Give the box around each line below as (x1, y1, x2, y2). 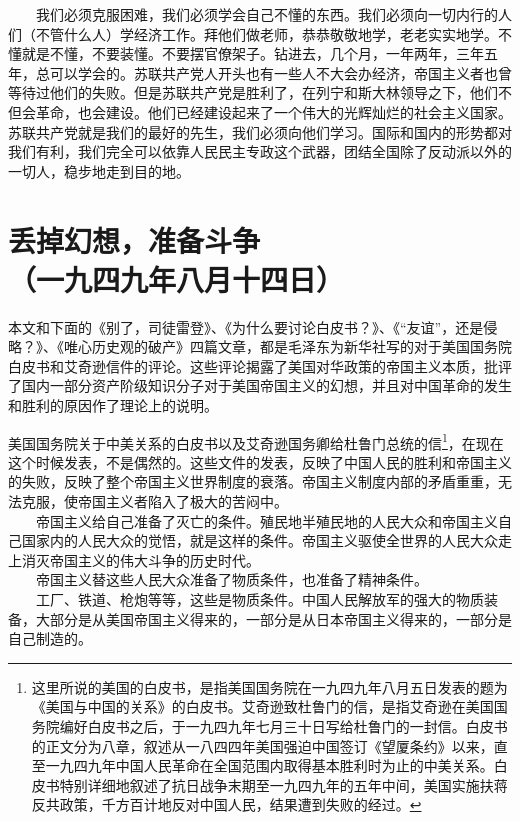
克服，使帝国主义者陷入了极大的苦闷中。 (21, 491, 288, 512)
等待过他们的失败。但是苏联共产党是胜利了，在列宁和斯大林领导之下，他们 (8, 82, 498, 103)
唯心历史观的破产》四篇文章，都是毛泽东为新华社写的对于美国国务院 (63, 336, 512, 357)
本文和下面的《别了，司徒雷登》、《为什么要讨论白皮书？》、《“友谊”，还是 (8, 316, 484, 337)
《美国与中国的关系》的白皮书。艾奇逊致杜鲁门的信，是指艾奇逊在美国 (31, 696, 494, 717)
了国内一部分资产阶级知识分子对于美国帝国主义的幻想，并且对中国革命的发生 (8, 375, 512, 396)
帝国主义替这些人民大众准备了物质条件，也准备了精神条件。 (35, 569, 428, 590)
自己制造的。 (8, 628, 92, 649)
